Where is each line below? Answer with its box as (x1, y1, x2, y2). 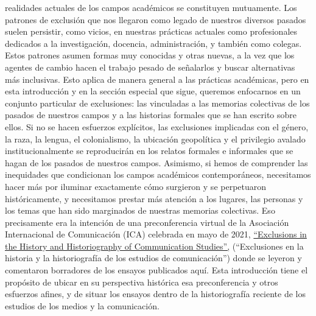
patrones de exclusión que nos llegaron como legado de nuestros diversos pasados (5, 13, 306, 26)
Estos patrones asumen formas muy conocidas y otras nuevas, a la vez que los (5, 49, 295, 61)
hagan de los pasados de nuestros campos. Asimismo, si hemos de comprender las (5, 156, 308, 169)
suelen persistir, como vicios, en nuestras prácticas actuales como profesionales (5, 25, 298, 38)
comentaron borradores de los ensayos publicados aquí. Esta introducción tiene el (5, 264, 308, 276)
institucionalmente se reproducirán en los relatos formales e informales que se (5, 144, 293, 157)
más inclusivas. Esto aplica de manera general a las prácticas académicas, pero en (5, 72, 309, 85)
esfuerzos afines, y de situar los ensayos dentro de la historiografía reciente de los (5, 287, 306, 300)
